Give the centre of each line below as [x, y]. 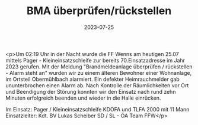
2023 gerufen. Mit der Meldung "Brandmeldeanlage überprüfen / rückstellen [99, 67]
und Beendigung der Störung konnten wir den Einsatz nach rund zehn [91, 91]
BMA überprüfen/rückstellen [99, 11]
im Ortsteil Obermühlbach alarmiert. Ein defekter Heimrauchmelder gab [93, 79]
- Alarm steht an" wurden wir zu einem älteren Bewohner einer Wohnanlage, [99, 73]
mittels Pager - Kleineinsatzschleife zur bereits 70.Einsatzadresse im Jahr [95, 60]
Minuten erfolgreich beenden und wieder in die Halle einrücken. [83, 98]
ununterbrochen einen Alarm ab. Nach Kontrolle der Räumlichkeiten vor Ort [97, 85]
